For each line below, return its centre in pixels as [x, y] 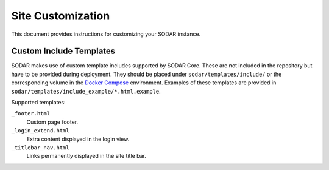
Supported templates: [39, 103]
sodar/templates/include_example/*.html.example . [86, 91]
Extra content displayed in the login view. [78, 139]
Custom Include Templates [63, 51]
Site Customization [61, 16]
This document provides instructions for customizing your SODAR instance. [106, 34]
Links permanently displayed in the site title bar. [86, 156]
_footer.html [31, 114]
